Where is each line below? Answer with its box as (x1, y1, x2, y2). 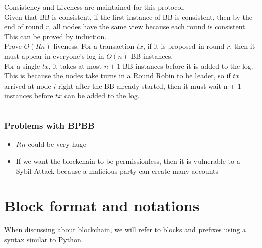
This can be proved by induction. (4, 31, 107, 41)
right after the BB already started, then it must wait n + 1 (58, 80, 241, 91)
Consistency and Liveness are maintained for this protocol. (4, 2, 185, 12)
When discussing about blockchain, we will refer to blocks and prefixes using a (4, 224, 246, 235)
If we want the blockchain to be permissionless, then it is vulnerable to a (16, 155, 240, 166)
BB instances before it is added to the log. (122, 60, 253, 71)
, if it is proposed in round (143, 41, 225, 51)
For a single (4, 60, 40, 71)
